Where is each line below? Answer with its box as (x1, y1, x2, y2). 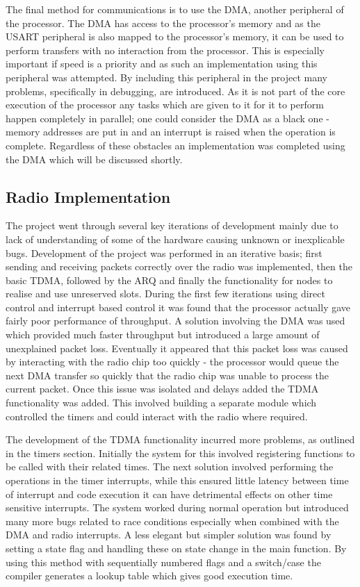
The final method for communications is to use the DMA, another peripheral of (6, 2, 344, 16)
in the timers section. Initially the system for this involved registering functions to (6, 445, 355, 460)
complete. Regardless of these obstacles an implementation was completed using (6, 138, 345, 152)
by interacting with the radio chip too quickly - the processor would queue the (6, 354, 339, 369)
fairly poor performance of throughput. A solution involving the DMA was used (6, 313, 345, 328)
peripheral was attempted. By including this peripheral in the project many (6, 69, 327, 84)
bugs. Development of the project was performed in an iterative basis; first (6, 245, 322, 260)
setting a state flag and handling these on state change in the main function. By (6, 540, 347, 555)
